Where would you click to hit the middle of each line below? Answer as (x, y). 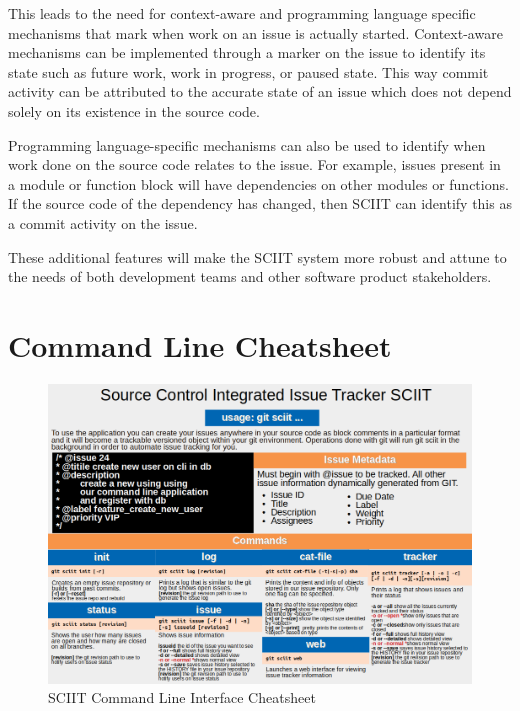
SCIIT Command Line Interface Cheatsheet (182, 697)
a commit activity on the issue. (103, 222)
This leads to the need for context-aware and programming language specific (242, 13)
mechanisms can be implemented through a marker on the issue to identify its (247, 52)
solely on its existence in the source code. (134, 110)
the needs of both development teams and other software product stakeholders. (250, 276)
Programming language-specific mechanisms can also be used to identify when (247, 144)
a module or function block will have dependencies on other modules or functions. (258, 183)
